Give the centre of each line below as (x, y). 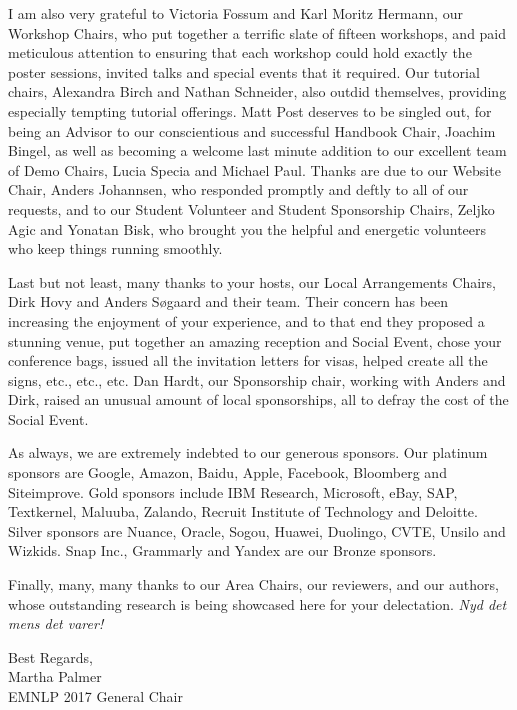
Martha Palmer (55, 676)
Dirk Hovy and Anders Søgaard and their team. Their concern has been (228, 301)
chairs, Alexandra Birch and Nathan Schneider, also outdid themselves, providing (257, 91)
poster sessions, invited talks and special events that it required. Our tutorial (244, 71)
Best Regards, (50, 656)
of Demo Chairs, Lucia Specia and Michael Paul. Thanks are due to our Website (254, 169)
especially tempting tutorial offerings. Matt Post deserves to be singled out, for (250, 110)
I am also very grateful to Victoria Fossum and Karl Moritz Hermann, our (235, 13)
